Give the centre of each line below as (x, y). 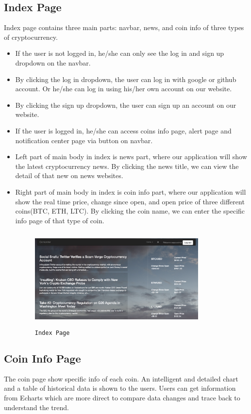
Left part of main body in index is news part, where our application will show (131, 157)
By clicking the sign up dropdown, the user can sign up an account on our (126, 105)
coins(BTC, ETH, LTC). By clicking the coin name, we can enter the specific (130, 211)
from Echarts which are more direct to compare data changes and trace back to (122, 397)
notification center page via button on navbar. (84, 140)
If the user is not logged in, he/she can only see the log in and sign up (120, 53)
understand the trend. (36, 407)
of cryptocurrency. (31, 37)
